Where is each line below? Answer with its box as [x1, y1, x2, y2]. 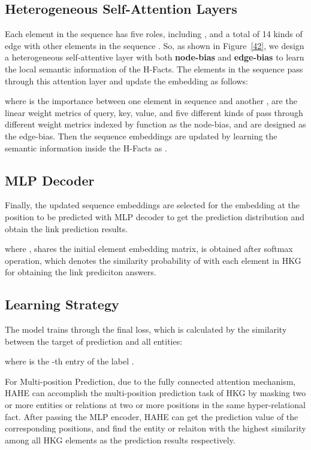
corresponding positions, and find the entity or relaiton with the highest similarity [5, 422, 306, 434]
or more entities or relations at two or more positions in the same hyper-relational [5, 399, 306, 411]
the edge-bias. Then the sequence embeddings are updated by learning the [5, 129, 277, 142]
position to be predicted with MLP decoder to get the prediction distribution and [5, 210, 305, 223]
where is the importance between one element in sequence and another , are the [5, 95, 297, 107]
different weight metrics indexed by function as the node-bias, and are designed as [5, 118, 306, 130]
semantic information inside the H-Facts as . [5, 141, 167, 154]
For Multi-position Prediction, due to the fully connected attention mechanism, [5, 375, 296, 387]
